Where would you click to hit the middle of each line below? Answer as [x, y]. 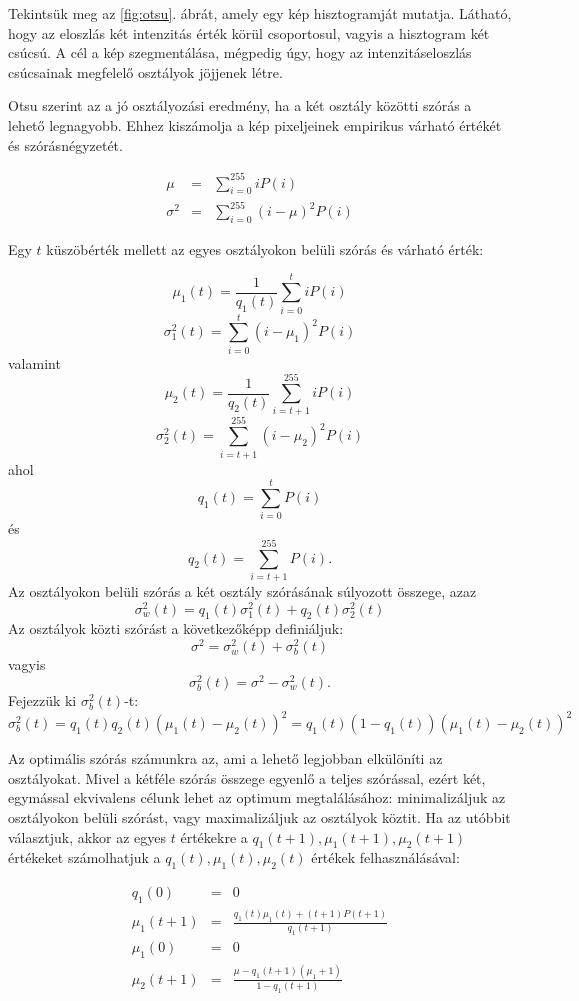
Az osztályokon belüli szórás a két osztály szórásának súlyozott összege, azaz [242, 590]
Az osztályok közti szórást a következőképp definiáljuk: [176, 628]
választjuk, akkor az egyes [87, 836]
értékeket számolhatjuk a [84, 857]
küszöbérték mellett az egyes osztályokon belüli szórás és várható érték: [265, 248]
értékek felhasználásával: [385, 857]
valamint [34, 362]
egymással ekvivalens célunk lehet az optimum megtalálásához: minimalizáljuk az [257, 797]
